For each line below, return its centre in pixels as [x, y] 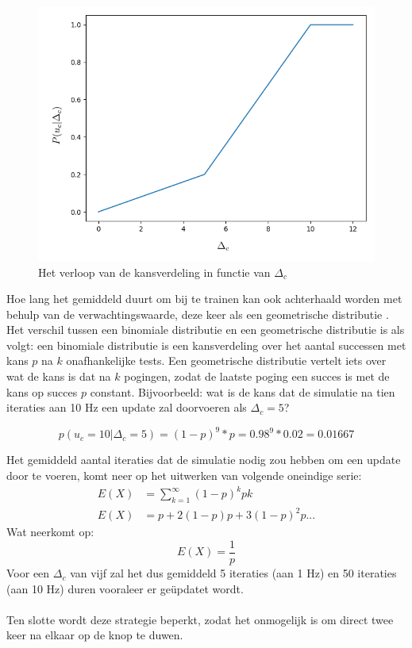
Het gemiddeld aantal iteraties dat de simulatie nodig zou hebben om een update [204, 460]
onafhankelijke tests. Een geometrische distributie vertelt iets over [226, 360]
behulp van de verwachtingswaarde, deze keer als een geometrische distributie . [198, 314]
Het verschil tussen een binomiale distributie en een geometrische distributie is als [206, 330]
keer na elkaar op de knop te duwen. [95, 635]
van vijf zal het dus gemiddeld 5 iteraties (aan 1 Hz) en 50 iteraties [233, 573]
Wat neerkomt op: [50, 532]
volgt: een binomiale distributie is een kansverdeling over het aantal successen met [206, 345]
